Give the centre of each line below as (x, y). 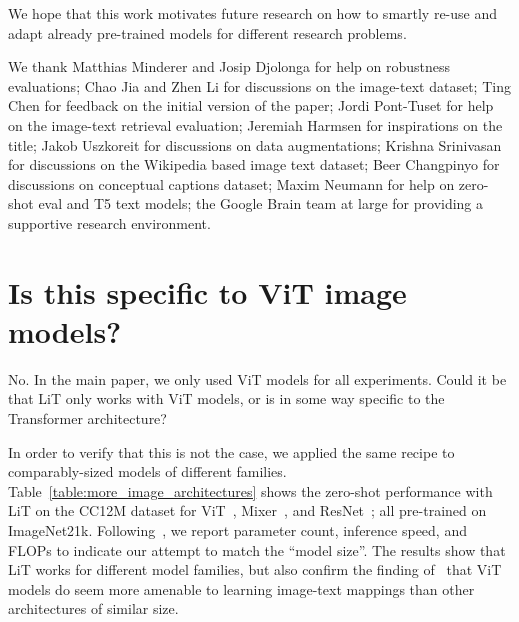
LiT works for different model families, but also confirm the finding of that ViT (255, 569)
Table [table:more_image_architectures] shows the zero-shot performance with (250, 490)
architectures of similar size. (93, 608)
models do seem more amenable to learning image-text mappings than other (241, 588)
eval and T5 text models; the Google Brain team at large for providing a (261, 203)
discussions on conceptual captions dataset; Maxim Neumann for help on (231, 183)
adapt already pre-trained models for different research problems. (207, 32)
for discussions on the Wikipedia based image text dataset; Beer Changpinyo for (254, 164)
